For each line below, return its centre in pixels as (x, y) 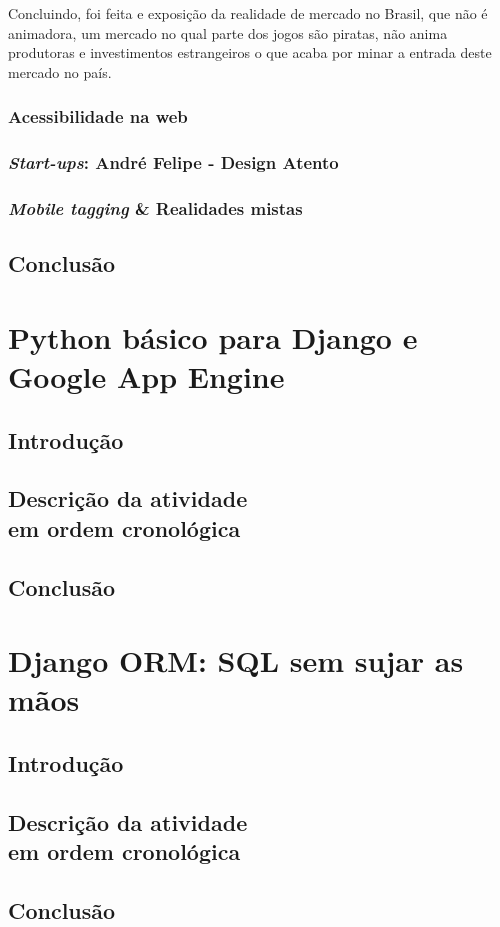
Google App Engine (146, 376)
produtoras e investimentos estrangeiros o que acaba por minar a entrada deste (250, 52)
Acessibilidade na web (98, 116)
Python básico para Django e (213, 336)
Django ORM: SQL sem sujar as (236, 660)
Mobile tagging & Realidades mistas (155, 207)
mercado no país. (60, 71)
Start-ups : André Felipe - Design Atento (173, 162)
